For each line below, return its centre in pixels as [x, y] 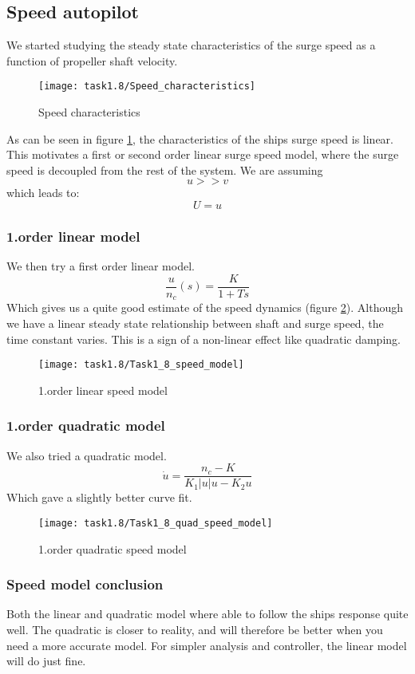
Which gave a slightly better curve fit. [99, 497]
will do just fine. [46, 661]
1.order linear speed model [103, 390]
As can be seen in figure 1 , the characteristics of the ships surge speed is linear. [200, 138]
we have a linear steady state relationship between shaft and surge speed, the [195, 323]
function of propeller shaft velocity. [92, 60]
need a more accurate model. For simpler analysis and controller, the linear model [207, 645]
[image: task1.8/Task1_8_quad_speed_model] [156, 523]
